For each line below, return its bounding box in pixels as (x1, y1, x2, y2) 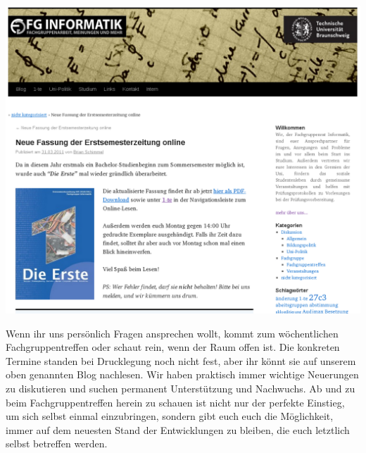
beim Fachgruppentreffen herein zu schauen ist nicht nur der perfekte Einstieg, (6, 395, 345, 409)
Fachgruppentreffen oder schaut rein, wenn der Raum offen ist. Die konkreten (6, 340, 340, 354)
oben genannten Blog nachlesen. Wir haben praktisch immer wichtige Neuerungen (6, 367, 359, 382)
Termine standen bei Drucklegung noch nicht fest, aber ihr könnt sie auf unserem (6, 353, 356, 368)
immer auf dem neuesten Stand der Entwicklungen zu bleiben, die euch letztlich (6, 422, 350, 437)
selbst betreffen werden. (6, 436, 108, 451)
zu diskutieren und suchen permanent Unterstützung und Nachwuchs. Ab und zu (6, 381, 355, 396)
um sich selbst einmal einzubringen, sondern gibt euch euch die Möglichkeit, (6, 409, 334, 423)
